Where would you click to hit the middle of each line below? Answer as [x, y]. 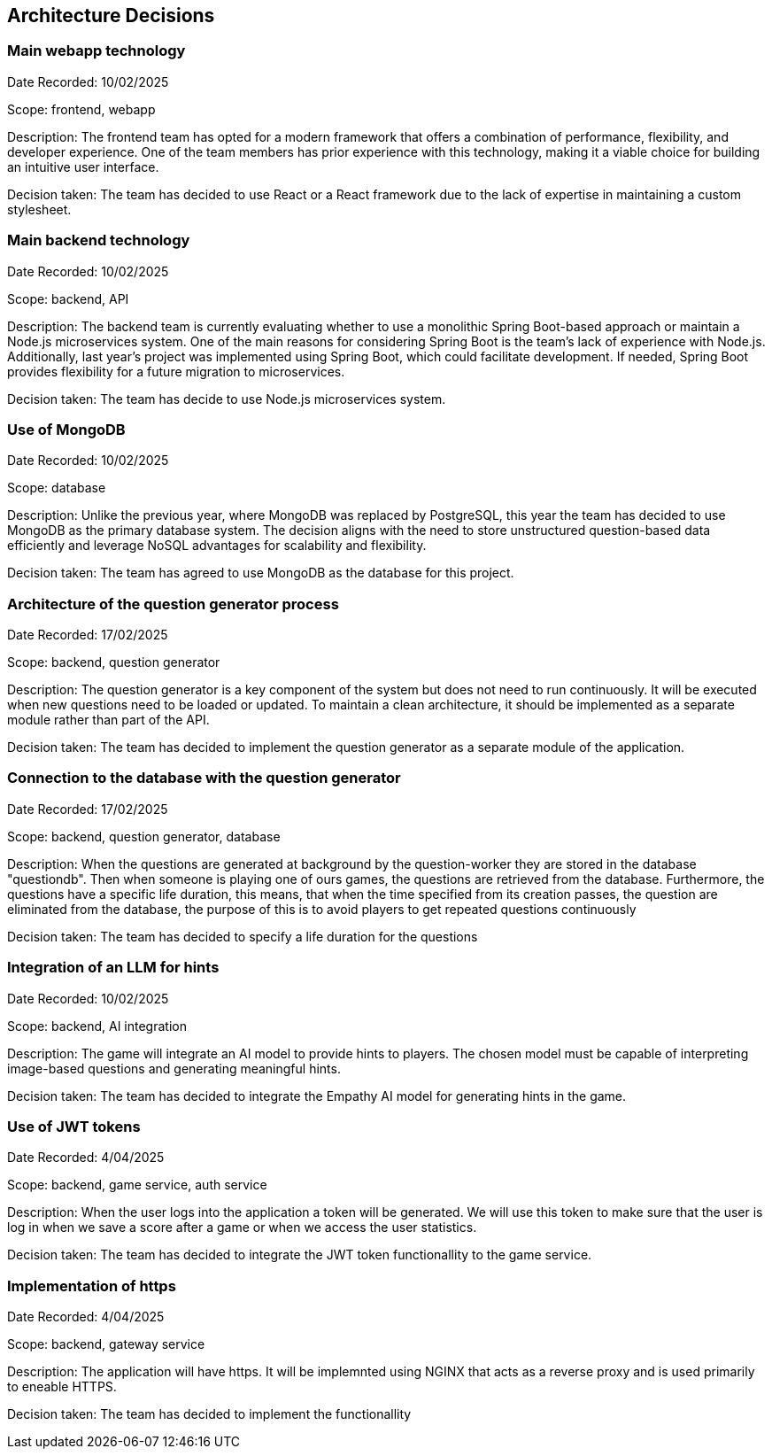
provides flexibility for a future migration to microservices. [176, 371]
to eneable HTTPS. [62, 1387]
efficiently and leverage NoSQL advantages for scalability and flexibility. [217, 546]
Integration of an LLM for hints [113, 968]
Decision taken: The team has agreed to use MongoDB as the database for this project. [261, 573]
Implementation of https [92, 1286]
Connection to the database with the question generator [204, 778]
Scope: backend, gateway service [106, 1344]
